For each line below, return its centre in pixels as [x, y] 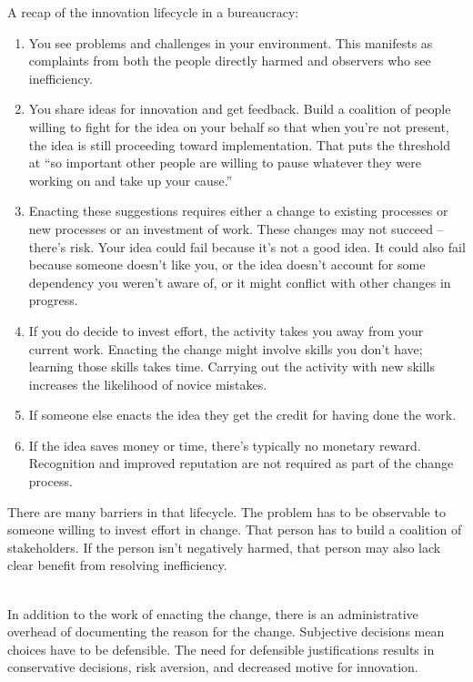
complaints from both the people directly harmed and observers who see [230, 61]
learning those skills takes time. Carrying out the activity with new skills [232, 366]
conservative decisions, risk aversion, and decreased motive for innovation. [213, 667]
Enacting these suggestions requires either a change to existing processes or [238, 211]
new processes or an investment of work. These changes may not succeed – [236, 228]
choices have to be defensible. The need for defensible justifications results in [221, 649]
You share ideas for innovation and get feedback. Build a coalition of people [240, 109]
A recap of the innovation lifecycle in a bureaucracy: [153, 12]
